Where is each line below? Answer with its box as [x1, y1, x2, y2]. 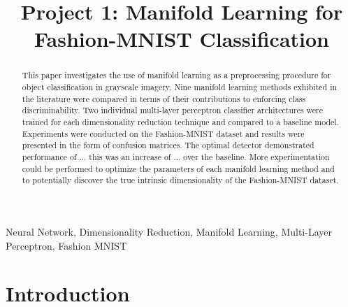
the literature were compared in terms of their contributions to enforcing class [22, 92, 306, 104]
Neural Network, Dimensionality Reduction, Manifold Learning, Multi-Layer [6, 224, 332, 238]
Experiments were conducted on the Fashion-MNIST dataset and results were [22, 127, 305, 139]
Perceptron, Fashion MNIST [6, 238, 127, 252]
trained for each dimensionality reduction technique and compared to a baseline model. [22, 115, 339, 127]
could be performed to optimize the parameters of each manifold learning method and [22, 162, 335, 174]
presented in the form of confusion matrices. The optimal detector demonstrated [22, 139, 314, 151]
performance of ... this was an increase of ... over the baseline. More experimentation [22, 150, 330, 162]
